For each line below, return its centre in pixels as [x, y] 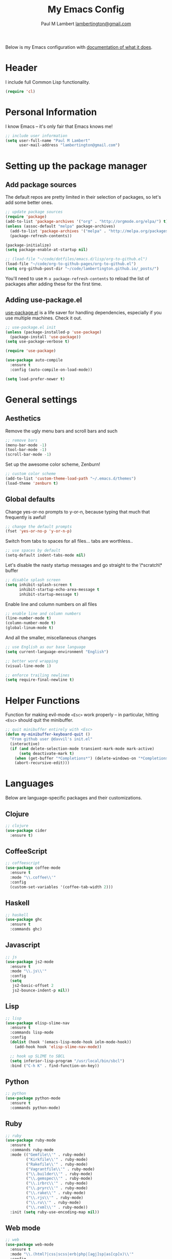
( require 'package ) [26, 217]
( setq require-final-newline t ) [40, 680]
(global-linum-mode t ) [29, 628]
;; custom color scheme [31, 474]
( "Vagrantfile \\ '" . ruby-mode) [60, 1169]
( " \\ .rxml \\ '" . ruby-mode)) [57, 1207]
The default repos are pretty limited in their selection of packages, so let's [83, 197]
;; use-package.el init [31, 327]
